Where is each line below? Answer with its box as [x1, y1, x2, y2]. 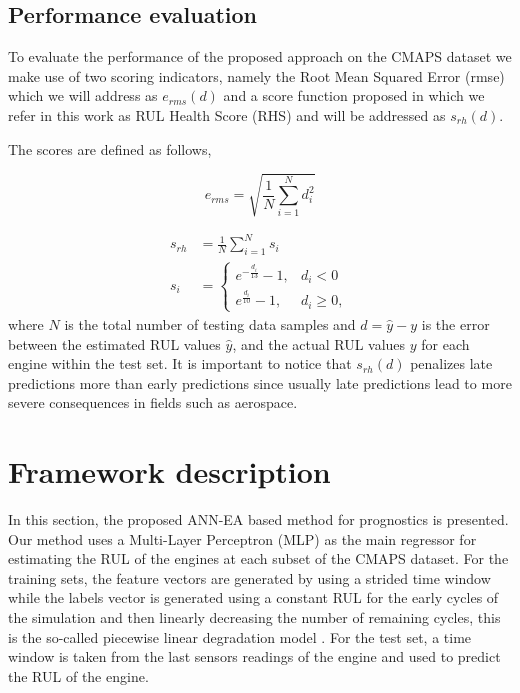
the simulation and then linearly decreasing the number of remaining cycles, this [8, 606, 501, 627]
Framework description [8, 451, 331, 492]
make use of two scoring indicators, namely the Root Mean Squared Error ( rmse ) [8, 65, 505, 86]
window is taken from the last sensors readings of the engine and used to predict [8, 646, 501, 667]
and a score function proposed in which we [223, 85, 485, 106]
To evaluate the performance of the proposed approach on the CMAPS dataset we [8, 46, 512, 67]
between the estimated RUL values [8, 333, 221, 354]
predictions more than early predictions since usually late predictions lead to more [8, 372, 512, 393]
